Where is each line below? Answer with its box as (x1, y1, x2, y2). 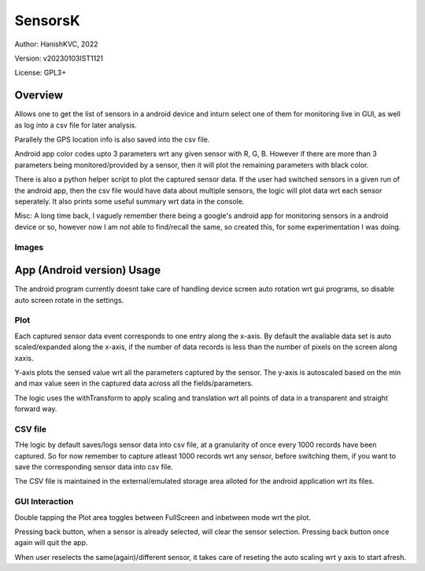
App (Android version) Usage (14, 263, 161, 277)
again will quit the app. (14, 538, 88, 547)
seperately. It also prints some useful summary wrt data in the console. (14, 197, 245, 206)
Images (14, 241, 44, 252)
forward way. (14, 404, 57, 414)
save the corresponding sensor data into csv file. (14, 462, 173, 472)
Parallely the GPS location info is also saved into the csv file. (14, 134, 210, 145)
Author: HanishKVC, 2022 (14, 39, 98, 49)
